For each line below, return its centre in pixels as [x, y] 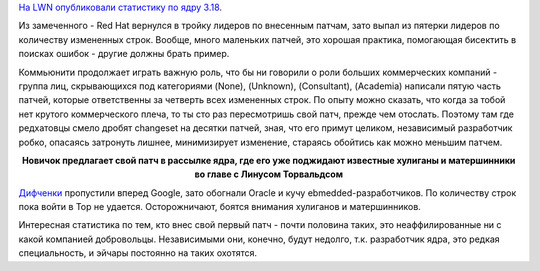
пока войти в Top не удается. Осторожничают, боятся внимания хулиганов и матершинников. [220, 207]
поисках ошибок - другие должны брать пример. [124, 54]
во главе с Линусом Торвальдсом [269, 174]
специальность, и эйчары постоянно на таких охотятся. [138, 253]
